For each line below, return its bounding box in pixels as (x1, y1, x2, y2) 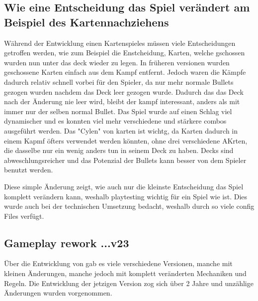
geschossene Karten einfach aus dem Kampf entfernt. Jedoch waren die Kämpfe (4, 67, 246, 77)
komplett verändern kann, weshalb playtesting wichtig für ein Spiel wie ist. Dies (4, 191, 248, 201)
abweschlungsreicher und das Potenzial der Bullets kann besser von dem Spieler (4, 154, 247, 165)
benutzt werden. (4, 164, 53, 175)
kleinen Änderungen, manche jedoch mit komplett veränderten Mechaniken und (4, 268, 247, 279)
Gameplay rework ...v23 (4, 235, 129, 250)
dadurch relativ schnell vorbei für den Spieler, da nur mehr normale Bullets (4, 76, 234, 87)
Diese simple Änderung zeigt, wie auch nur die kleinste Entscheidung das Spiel (4, 181, 244, 191)
